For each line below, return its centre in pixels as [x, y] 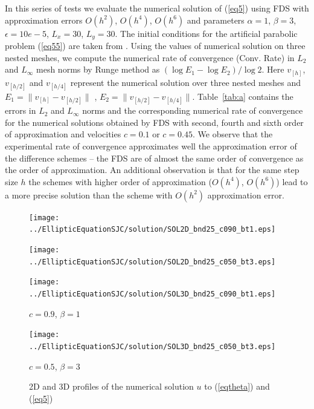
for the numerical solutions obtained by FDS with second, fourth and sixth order [154, 122]
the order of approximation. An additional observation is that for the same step [152, 170]
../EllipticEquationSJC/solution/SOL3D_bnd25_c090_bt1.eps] [152, 294]
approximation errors [44, 20]
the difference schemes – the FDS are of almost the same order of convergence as [154, 158]
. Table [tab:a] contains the [243, 96]
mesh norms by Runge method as [98, 69]
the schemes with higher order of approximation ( [120, 181]
